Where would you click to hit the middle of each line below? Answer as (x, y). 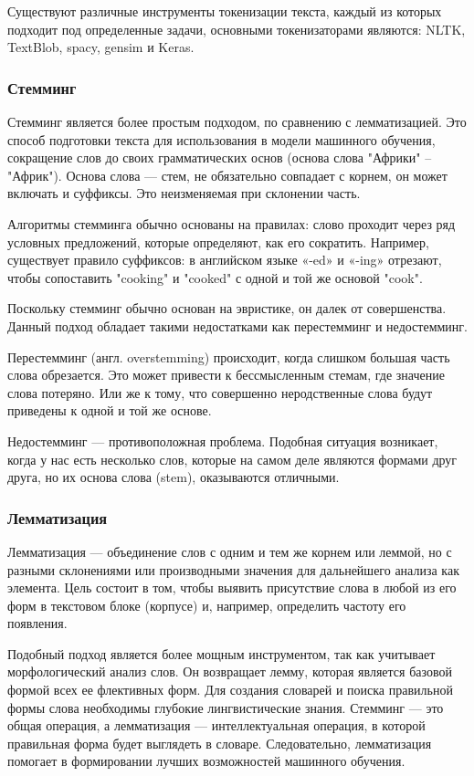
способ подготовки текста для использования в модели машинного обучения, (221, 139)
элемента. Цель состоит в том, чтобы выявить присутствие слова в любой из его (232, 587)
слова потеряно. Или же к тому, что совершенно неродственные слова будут (220, 392)
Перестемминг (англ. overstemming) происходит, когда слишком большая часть (229, 357)
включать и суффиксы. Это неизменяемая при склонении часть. (184, 193)
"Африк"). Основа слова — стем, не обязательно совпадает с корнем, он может (227, 175)
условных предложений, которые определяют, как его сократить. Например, (218, 241)
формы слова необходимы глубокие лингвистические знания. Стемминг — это (226, 707)
